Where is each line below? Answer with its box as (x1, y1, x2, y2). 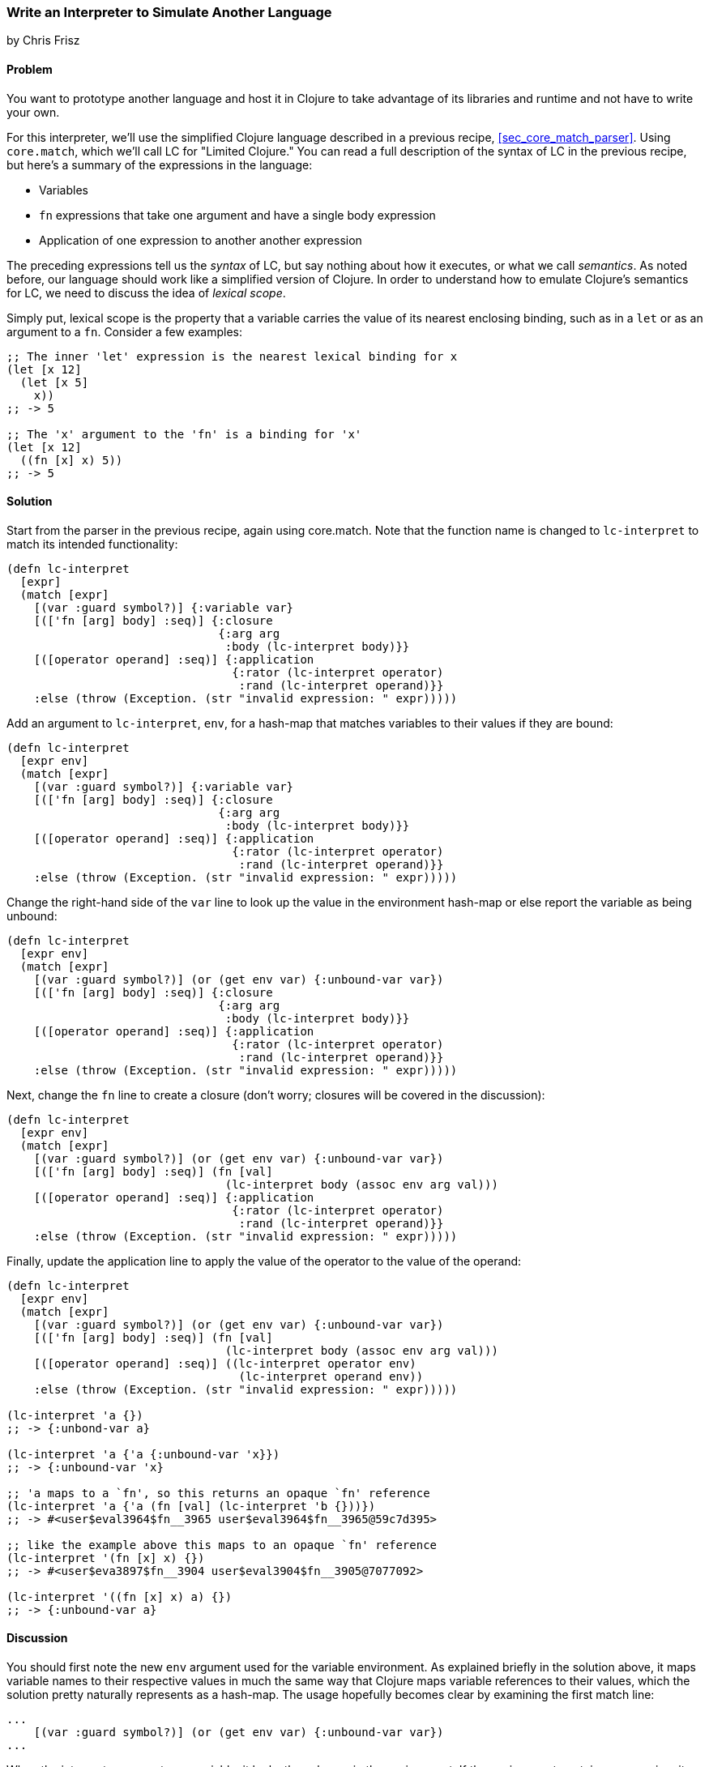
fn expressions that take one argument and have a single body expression (39, 207, 436, 222)
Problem (6, 62, 53, 76)
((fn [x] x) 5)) (19, 453, 123, 467)
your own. (6, 105, 60, 119)
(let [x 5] (19, 375, 89, 389)
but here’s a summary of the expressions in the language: (6, 157, 313, 172)
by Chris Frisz (6, 33, 80, 48)
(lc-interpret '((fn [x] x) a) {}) (6, 1590, 233, 1603)
